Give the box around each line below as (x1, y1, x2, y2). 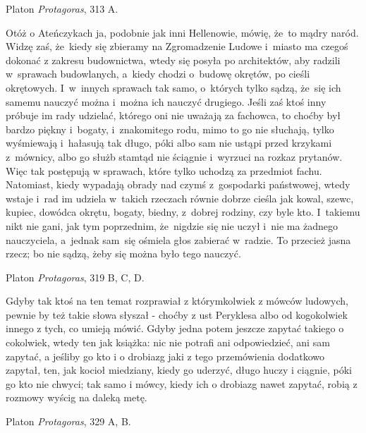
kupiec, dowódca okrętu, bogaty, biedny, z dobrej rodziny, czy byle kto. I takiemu (6, 205, 360, 219)
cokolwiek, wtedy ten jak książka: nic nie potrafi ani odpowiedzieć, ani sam (6, 335, 330, 350)
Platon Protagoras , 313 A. (6, 1, 118, 16)
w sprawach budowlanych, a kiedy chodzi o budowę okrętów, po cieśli (6, 66, 310, 81)
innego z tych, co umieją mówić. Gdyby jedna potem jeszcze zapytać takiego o (6, 321, 344, 336)
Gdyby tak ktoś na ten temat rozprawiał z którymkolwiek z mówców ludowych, (6, 293, 349, 308)
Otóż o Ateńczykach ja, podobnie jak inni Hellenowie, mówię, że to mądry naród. (6, 25, 359, 39)
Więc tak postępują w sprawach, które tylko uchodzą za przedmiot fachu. (6, 163, 322, 178)
